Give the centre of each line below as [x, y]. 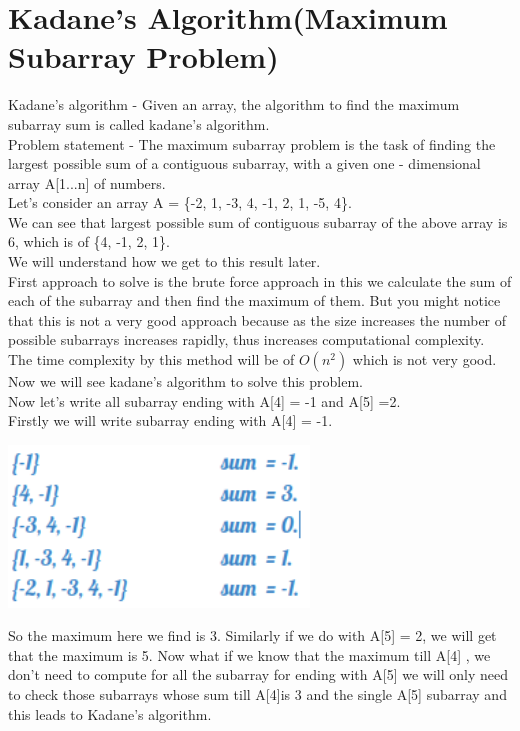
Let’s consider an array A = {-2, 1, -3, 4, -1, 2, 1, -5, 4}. [180, 202]
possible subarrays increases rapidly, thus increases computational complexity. [246, 339]
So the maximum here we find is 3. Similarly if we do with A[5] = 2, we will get [252, 635]
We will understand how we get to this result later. [164, 261]
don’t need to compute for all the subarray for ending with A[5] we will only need [258, 674]
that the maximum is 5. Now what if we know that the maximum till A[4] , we [249, 654]
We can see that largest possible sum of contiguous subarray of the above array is [258, 221]
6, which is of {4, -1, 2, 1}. [89, 241]
